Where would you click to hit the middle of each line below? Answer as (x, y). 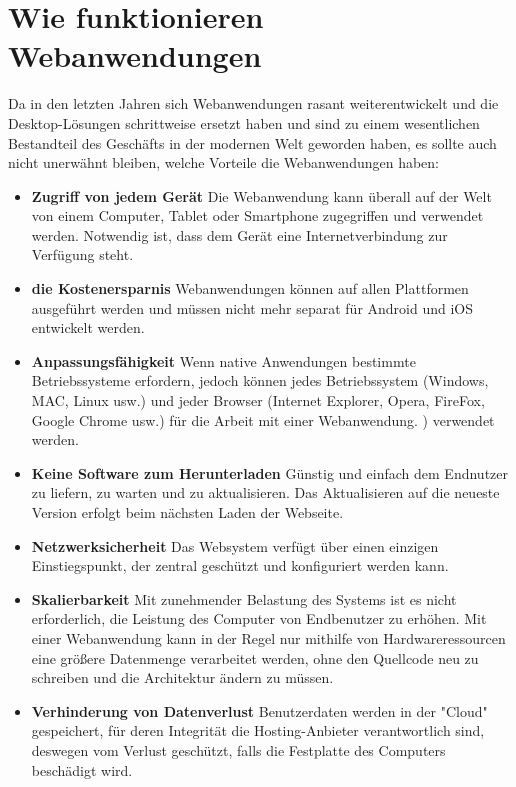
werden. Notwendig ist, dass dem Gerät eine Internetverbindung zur (239, 234)
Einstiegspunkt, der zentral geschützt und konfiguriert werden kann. (240, 565)
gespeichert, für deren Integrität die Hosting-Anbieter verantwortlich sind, (258, 730)
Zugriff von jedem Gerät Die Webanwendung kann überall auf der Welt (261, 195)
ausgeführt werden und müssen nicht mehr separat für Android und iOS (252, 307)
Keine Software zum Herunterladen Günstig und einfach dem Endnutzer (269, 472)
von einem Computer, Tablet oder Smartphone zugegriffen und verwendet (257, 215)
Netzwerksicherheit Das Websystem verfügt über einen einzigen (235, 545)
